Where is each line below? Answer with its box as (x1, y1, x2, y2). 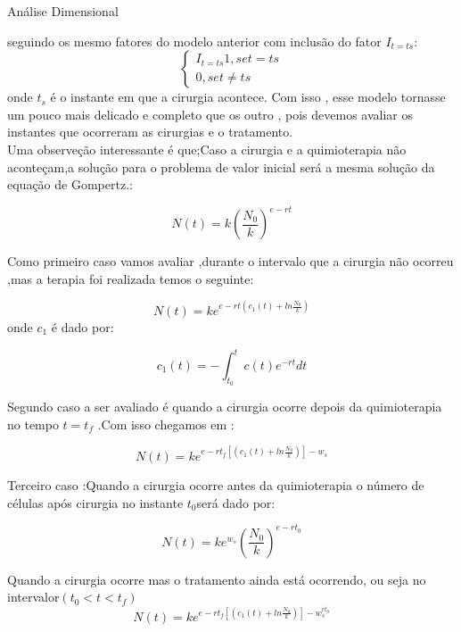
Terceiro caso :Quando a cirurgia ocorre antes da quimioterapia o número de (7, 475, 424, 494)
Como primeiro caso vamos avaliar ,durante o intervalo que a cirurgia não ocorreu (7, 252, 454, 270)
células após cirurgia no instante (7, 493, 184, 511)
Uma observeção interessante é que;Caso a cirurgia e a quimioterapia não (7, 139, 407, 158)
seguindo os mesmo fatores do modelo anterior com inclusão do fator (7, 31, 382, 50)
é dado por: (51, 317, 114, 336)
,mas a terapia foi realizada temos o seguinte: (7, 269, 254, 287)
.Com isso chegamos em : (97, 414, 235, 433)
